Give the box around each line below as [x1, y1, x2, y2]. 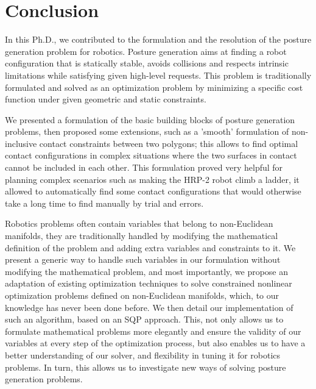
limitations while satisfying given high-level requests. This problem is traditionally [5, 68, 312, 81]
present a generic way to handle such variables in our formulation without [5, 253, 281, 266]
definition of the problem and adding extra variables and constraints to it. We [5, 241, 296, 254]
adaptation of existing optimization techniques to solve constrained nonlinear [5, 277, 292, 290]
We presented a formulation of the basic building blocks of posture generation [5, 113, 295, 126]
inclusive [5, 137, 37, 149]
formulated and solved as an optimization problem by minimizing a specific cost [5, 80, 303, 93]
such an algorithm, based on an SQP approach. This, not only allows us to [5, 313, 284, 326]
